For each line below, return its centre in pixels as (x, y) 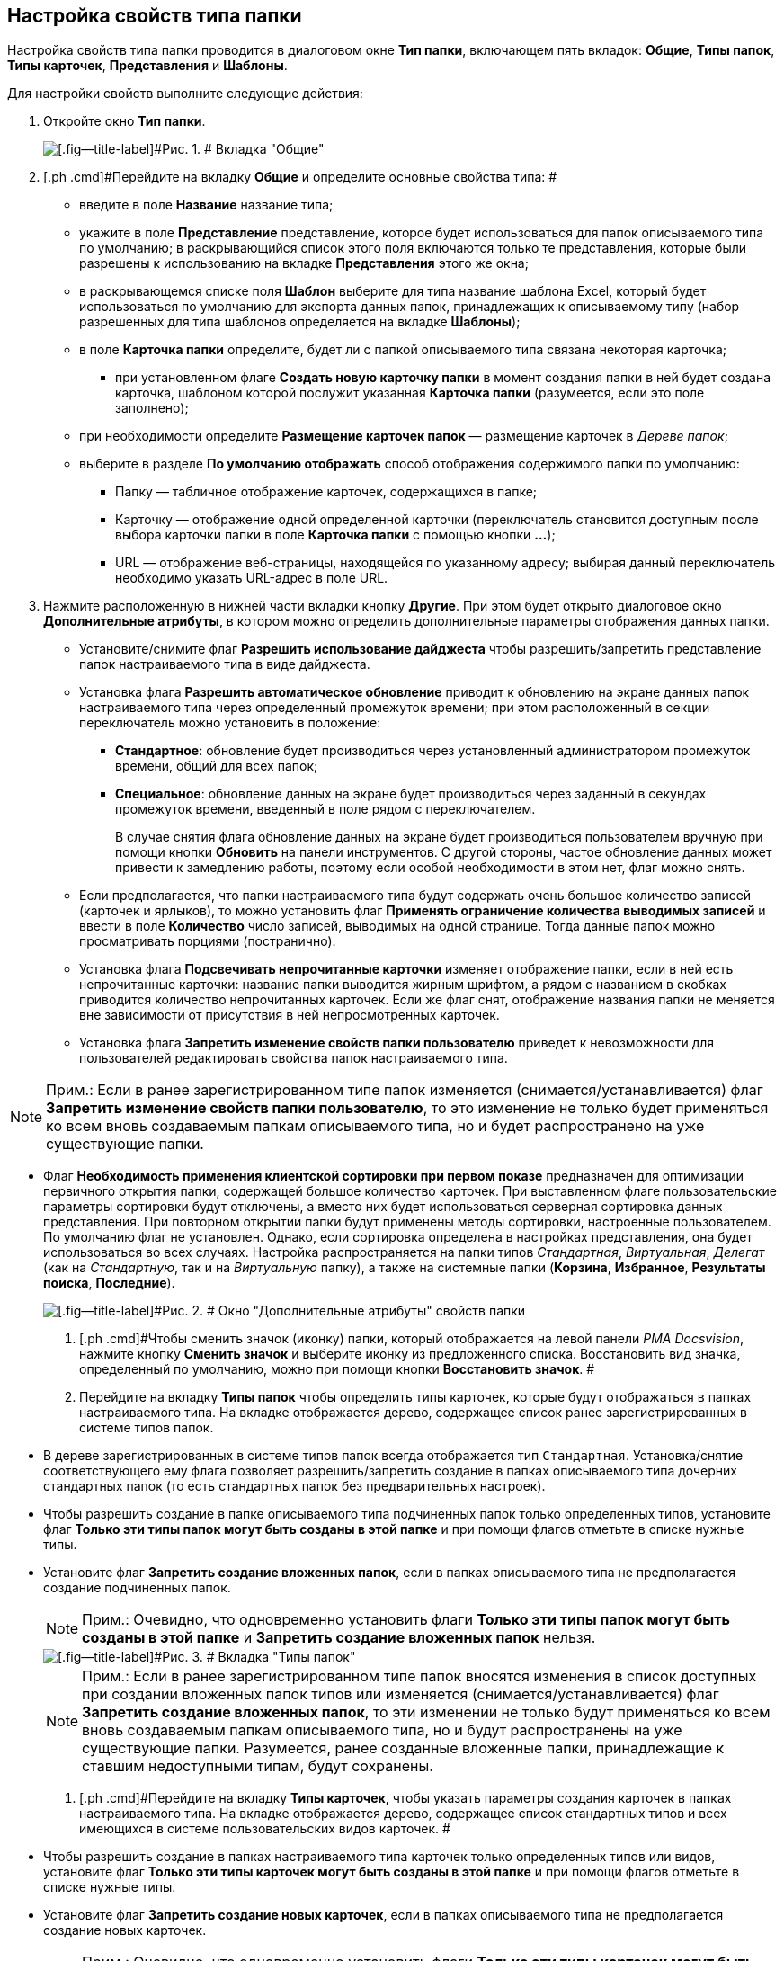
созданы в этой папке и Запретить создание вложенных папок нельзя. (339, 1638)
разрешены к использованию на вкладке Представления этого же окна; (304, 263)
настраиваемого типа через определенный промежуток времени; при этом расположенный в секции (395, 708)
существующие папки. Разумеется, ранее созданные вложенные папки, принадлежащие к (403, 1748)
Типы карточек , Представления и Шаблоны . (147, 66)
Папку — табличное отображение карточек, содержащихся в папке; (326, 492)
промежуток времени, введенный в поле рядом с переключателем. (325, 809)
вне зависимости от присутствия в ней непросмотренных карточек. (290, 1015)
